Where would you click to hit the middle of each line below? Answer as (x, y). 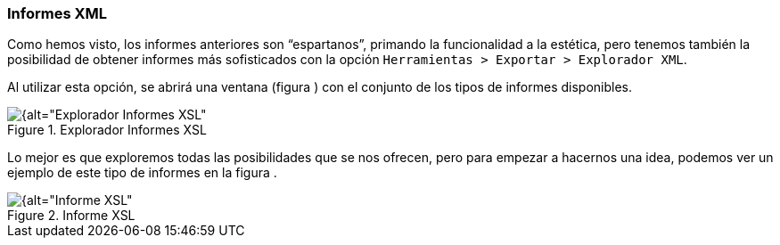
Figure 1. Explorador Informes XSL (107, 130)
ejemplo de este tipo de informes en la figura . (142, 173)
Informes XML (57, 13)
